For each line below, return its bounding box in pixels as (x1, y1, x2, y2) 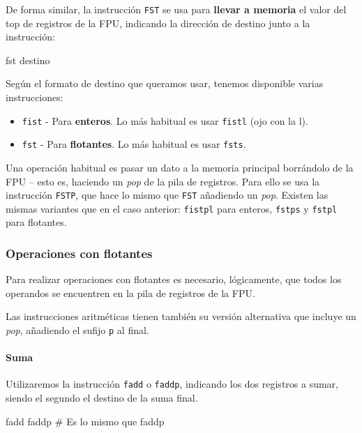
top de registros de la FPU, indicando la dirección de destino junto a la (6, 15, 310, 30)
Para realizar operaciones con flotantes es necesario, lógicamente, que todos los (6, 272, 342, 287)
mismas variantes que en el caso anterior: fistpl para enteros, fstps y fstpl (6, 201, 338, 215)
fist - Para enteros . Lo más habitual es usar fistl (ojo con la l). (22, 113, 308, 128)
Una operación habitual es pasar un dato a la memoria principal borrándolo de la (6, 160, 354, 174)
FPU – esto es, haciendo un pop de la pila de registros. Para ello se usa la (6, 174, 320, 188)
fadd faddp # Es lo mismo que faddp (6, 413, 165, 428)
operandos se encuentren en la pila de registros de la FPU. (6, 285, 255, 300)
